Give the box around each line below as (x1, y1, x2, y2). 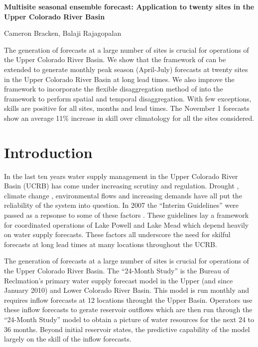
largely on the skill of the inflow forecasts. (4, 334, 131, 344)
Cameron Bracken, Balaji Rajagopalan (4, 28, 122, 38)
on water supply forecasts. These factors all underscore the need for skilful (4, 229, 231, 240)
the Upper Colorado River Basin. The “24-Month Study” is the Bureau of (4, 265, 230, 275)
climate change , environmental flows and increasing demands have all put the (4, 190, 242, 200)
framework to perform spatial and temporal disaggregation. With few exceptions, (4, 93, 252, 103)
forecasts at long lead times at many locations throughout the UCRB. (4, 239, 217, 249)
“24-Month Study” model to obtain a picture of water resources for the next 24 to (4, 314, 255, 324)
